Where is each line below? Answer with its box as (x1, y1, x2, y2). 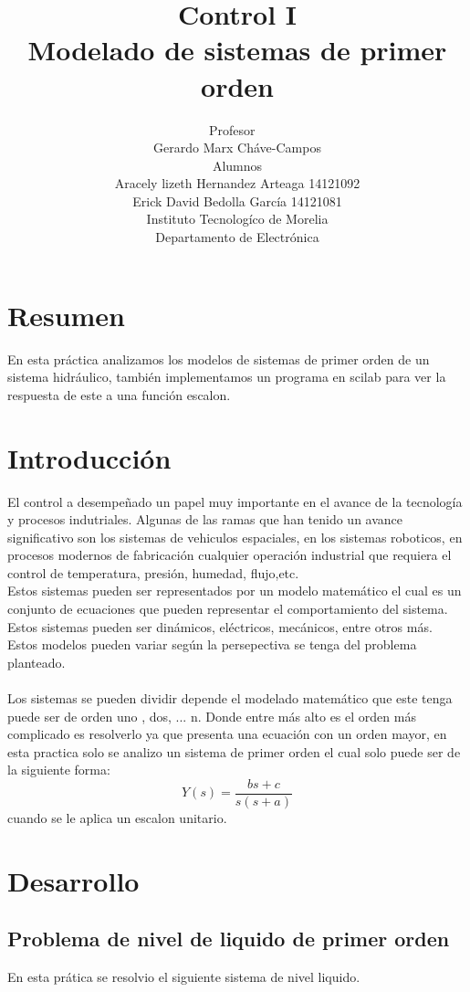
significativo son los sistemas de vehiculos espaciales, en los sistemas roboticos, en (7, 527, 463, 546)
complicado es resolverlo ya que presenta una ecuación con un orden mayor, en (7, 724, 447, 744)
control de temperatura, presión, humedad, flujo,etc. (7, 563, 299, 582)
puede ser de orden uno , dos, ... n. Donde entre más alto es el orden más (7, 706, 416, 725)
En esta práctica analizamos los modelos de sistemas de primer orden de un (7, 349, 430, 368)
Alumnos (212, 155, 263, 174)
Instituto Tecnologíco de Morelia (146, 209, 329, 228)
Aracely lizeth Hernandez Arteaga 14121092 (114, 174, 360, 193)
